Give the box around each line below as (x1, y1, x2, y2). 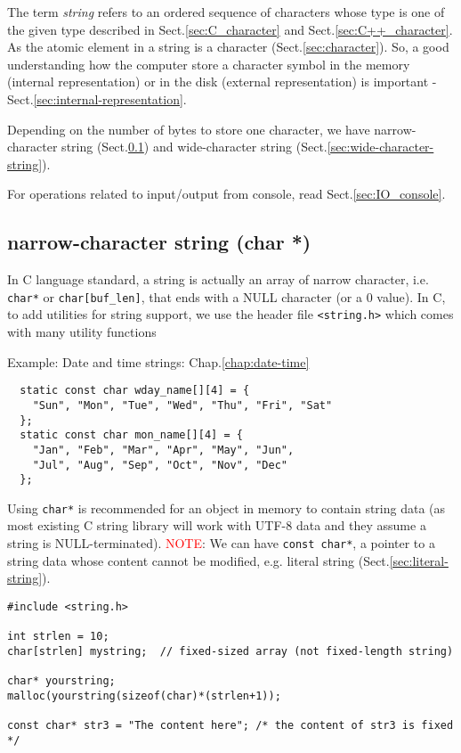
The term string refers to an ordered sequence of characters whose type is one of (7, 3, 445, 20)
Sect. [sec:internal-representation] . (7, 89, 187, 108)
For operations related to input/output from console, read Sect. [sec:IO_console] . (7, 184, 446, 203)
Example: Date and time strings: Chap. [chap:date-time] (7, 352, 310, 371)
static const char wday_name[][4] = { (20, 384, 250, 397)
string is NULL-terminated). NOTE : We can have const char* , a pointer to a (7, 534, 435, 552)
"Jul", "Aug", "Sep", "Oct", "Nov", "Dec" (32, 458, 287, 471)
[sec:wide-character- (327, 137, 434, 156)
